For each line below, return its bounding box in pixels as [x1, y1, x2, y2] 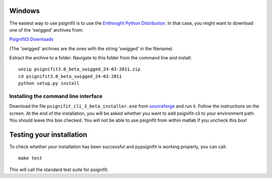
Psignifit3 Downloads [9, 36, 54, 42]
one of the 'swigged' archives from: [9, 27, 84, 33]
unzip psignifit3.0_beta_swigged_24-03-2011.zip [18, 66, 141, 72]
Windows [9, 7, 40, 15]
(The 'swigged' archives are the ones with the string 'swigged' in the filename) [9, 45, 173, 51]
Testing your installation [9, 130, 88, 139]
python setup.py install [18, 80, 80, 86]
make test [18, 155, 42, 161]
